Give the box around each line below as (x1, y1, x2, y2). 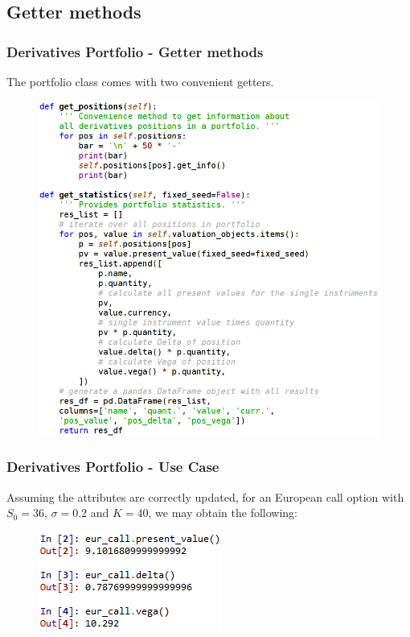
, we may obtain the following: (148, 504, 298, 521)
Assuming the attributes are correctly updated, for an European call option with (6, 488, 404, 505)
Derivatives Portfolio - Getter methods (6, 41, 264, 61)
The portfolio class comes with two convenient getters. (6, 73, 274, 89)
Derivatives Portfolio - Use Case (6, 457, 219, 477)
